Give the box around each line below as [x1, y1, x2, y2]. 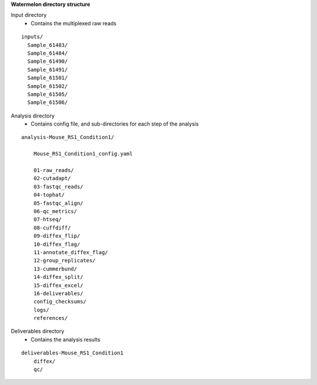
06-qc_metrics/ [33, 208, 77, 214]
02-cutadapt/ [33, 175, 71, 182]
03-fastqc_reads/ [33, 183, 83, 190]
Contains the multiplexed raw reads [31, 19, 117, 26]
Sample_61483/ [27, 42, 68, 48]
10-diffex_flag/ [33, 241, 80, 248]
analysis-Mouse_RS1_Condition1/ [21, 134, 114, 141]
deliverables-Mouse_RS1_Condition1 [21, 350, 124, 356]
